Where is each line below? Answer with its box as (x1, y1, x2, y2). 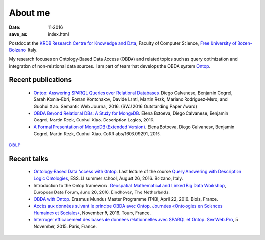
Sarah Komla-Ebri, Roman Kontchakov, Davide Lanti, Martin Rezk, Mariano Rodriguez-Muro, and (33, 96, 228, 102)
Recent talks (9, 155, 49, 163)
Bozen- (237, 40, 252, 46)
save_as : (9, 31, 28, 37)
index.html (48, 31, 69, 37)
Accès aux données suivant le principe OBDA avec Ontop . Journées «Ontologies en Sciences (33, 203, 223, 209)
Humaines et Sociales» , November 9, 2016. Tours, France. (33, 210, 151, 216)
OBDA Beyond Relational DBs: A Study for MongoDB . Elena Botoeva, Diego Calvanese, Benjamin (33, 110, 228, 116)
